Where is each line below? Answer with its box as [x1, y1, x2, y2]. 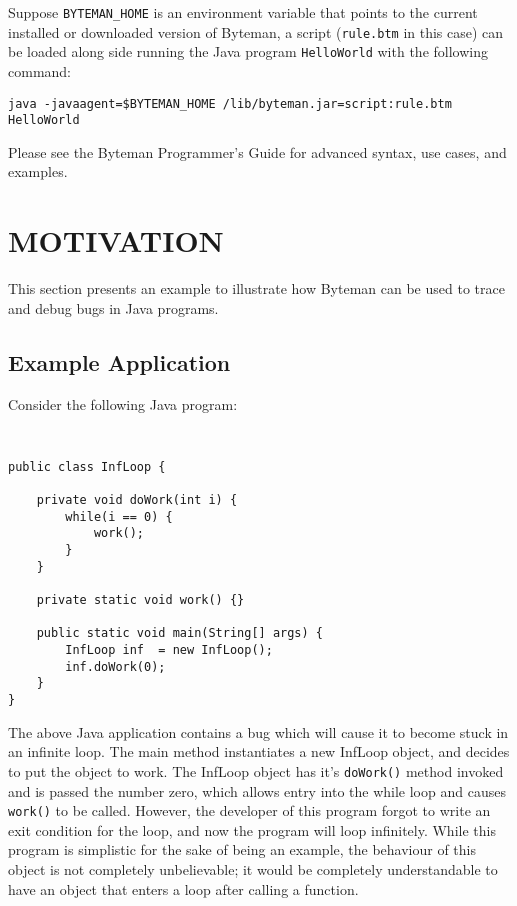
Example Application [8, 346, 231, 377]
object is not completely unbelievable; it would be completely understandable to [8, 858, 498, 879]
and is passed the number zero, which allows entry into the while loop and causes [8, 780, 506, 801]
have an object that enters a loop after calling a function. [8, 878, 359, 899]
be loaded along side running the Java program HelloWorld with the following [8, 41, 488, 62]
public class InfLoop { [8, 459, 166, 474]
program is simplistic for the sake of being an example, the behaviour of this [8, 839, 476, 860]
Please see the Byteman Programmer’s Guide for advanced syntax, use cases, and [8, 141, 507, 162]
